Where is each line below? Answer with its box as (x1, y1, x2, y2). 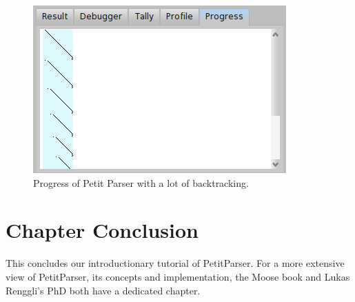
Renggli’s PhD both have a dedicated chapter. (6, 283, 201, 297)
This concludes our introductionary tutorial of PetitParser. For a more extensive (6, 256, 345, 270)
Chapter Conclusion (6, 216, 199, 244)
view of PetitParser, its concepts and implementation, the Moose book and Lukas (6, 269, 350, 283)
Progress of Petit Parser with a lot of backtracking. (33, 175, 249, 190)
